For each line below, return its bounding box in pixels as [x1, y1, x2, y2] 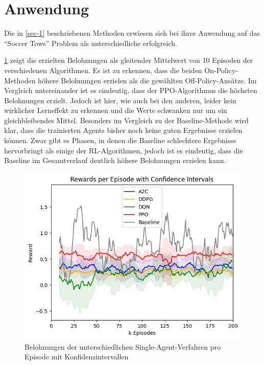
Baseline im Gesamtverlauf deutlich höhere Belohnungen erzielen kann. [4, 155, 226, 166]
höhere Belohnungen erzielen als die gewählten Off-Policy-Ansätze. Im [38, 75, 257, 85]
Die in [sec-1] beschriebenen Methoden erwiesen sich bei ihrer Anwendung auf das [4, 28, 260, 38]
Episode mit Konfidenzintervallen [25, 351, 129, 362]
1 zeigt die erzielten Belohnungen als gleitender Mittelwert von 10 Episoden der [4, 55, 253, 65]
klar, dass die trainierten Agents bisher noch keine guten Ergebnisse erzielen [4, 125, 243, 135]
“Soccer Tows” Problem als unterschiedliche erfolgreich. [4, 37, 177, 48]
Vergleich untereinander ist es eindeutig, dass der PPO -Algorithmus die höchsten [4, 85, 257, 96]
